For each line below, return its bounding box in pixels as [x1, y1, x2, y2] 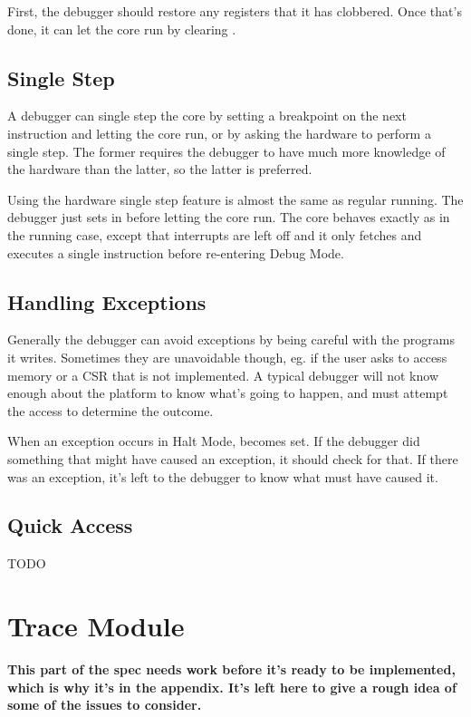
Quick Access [7, 511, 133, 539]
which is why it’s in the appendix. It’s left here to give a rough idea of [7, 677, 457, 696]
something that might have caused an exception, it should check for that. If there [7, 449, 458, 468]
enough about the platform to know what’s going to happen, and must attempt [7, 383, 448, 402]
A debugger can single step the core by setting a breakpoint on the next [7, 106, 407, 125]
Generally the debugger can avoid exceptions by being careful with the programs [7, 330, 455, 349]
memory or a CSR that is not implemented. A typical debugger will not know [7, 365, 438, 384]
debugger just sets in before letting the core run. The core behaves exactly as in [7, 208, 450, 227]
